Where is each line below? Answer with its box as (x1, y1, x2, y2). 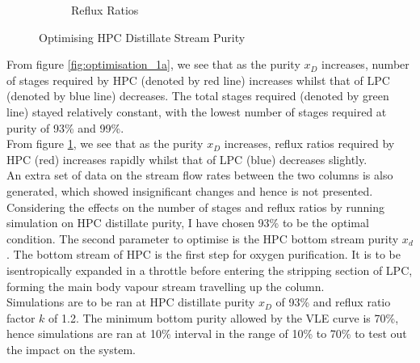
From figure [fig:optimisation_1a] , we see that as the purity (6, 56, 300, 73)
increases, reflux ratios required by (224, 135, 395, 152)
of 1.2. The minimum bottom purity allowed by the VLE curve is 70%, (48, 309, 399, 326)
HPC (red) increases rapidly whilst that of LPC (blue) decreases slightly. (6, 150, 367, 167)
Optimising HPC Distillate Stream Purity (39, 28, 246, 45)
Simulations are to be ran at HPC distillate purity (6, 293, 255, 310)
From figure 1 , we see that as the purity (6, 135, 204, 152)
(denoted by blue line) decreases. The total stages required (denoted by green (6, 87, 389, 104)
